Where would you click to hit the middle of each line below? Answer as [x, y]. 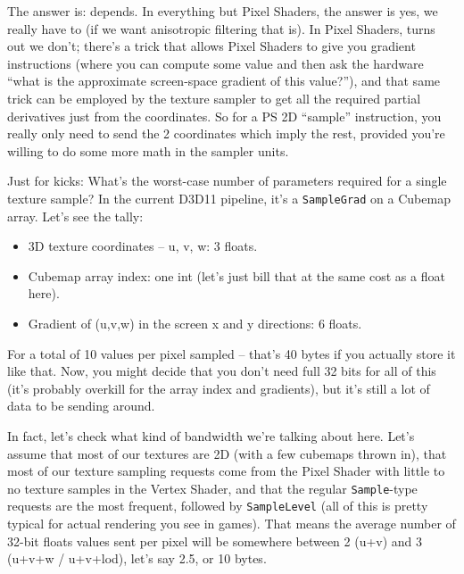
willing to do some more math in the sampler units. [148, 150]
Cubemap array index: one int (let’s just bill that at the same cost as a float [236, 275]
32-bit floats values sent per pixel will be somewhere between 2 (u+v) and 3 [215, 541]
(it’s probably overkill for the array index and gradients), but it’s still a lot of [219, 388]
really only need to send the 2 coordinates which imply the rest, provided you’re [226, 133]
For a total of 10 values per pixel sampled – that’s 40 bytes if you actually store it [232, 353]
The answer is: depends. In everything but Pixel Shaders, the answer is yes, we [223, 11]
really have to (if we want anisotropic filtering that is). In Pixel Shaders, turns [221, 28]
